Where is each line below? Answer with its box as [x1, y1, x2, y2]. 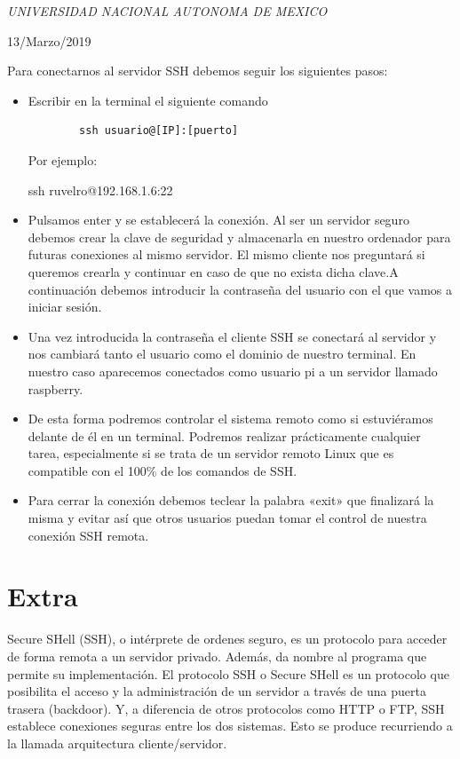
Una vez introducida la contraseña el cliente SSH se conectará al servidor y [28, 327, 437, 345]
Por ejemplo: [28, 150, 98, 169]
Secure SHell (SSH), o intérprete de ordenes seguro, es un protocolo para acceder [7, 629, 448, 648]
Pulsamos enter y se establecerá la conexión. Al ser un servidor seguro [28, 210, 409, 229]
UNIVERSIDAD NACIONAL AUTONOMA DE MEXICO [7, 2, 328, 20]
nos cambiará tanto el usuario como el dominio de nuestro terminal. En [28, 344, 416, 363]
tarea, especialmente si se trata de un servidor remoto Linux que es [28, 444, 394, 463]
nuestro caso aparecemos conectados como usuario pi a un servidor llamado [28, 361, 438, 380]
